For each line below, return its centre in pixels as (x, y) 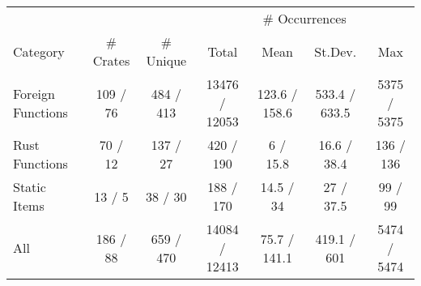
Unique (166, 60)
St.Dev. (336, 51)
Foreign (34, 93)
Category (39, 51)
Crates (111, 60)
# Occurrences (304, 18)
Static (30, 187)
